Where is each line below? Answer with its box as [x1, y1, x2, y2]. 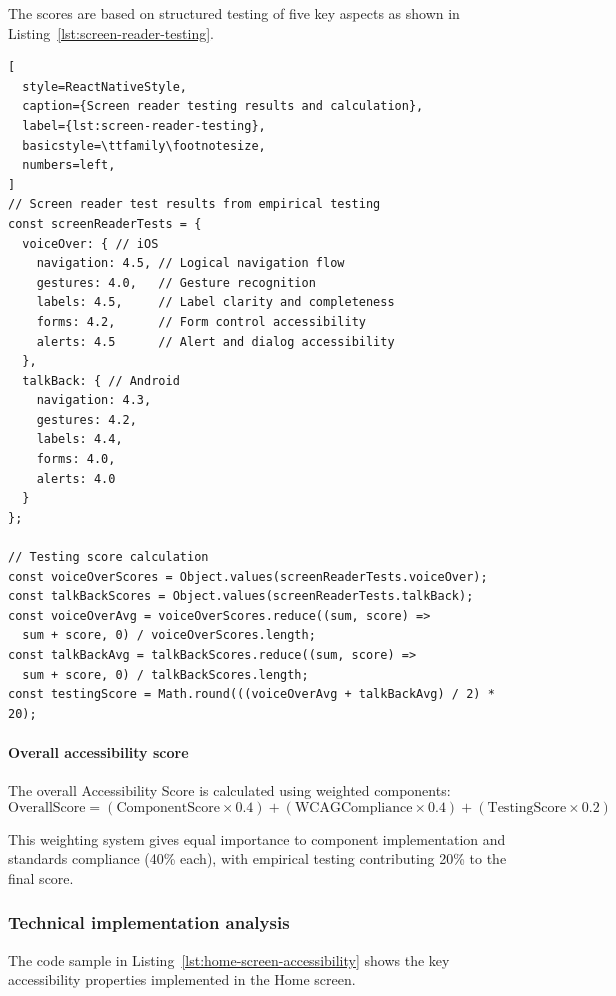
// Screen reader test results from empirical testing [8, 197, 381, 212]
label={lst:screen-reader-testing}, [22, 118, 266, 133]
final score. [8, 867, 74, 888]
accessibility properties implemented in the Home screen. [8, 969, 356, 990]
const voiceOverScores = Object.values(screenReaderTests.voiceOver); [8, 569, 488, 584]
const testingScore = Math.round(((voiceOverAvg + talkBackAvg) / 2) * [8, 687, 495, 702]
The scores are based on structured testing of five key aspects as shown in [8, 3, 460, 23]
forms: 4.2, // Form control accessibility [36, 314, 366, 329]
